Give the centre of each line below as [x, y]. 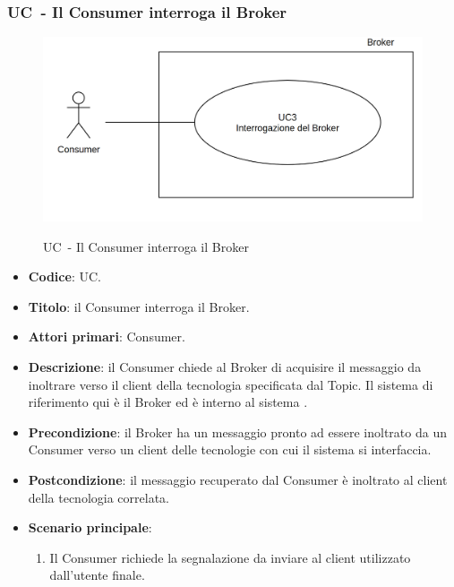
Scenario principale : [90, 527]
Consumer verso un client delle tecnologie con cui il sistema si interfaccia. [230, 449]
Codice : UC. [64, 276]
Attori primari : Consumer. [107, 337]
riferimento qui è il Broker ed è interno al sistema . [168, 402]
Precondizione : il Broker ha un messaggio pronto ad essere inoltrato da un [237, 432]
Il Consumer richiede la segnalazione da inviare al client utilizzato [230, 557]
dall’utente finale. [97, 575]
